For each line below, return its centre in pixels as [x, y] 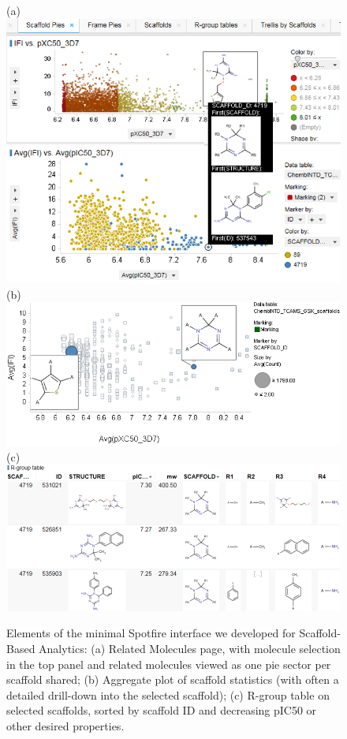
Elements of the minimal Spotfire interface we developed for [151, 633]
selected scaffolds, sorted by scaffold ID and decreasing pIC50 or [162, 710]
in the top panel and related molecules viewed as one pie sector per [169, 664]
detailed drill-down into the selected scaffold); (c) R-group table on [168, 694]
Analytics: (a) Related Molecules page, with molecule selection [190, 649]
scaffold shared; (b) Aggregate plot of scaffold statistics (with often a [173, 679]
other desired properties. [65, 726]
